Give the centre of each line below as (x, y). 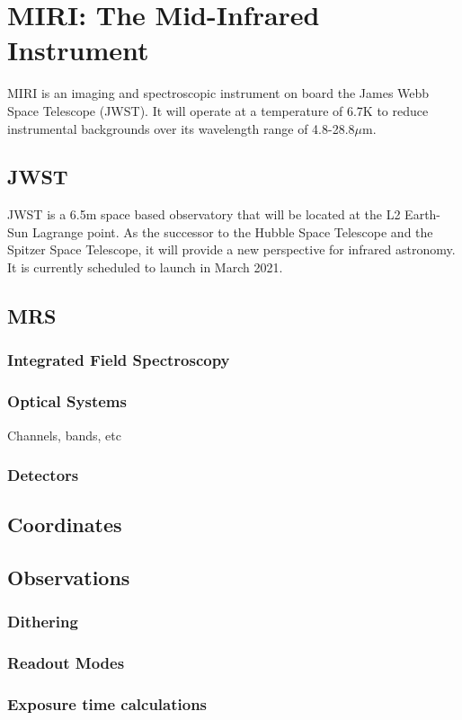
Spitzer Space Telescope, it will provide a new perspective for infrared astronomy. (231, 249)
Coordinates (65, 524)
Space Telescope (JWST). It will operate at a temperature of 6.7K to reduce (218, 110)
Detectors (43, 475)
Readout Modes (66, 663)
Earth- (423, 214)
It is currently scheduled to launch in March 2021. (145, 267)
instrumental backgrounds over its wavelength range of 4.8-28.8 (181, 128)
